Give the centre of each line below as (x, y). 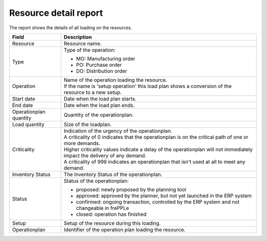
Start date (24, 99)
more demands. (82, 143)
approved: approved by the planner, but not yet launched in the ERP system (164, 196)
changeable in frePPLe (103, 208)
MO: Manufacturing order (106, 58)
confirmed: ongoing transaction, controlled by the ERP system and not (158, 201)
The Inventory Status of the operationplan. (113, 174)
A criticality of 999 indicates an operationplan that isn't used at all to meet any (155, 161)
